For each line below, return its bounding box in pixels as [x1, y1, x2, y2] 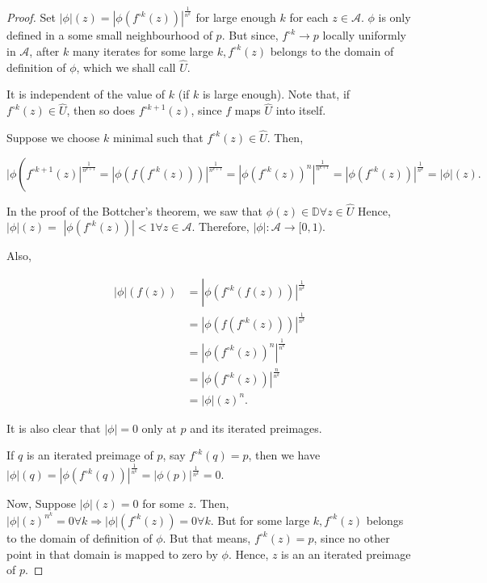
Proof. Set [6, 9, 56, 26]
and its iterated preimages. [190, 419, 322, 436]
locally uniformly [322, 27, 406, 44]
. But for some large [210, 511, 310, 528]
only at [141, 419, 177, 436]
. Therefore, [191, 218, 250, 235]
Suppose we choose [6, 128, 100, 145]
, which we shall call [76, 58, 176, 75]
